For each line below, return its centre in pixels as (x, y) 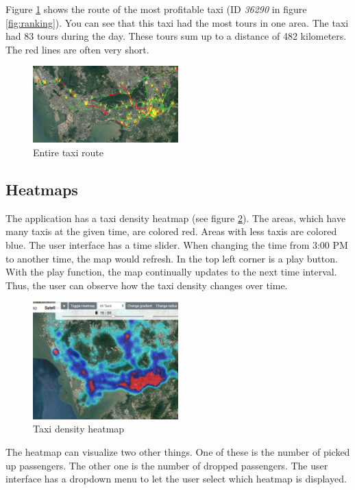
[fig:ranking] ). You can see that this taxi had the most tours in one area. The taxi (177, 22)
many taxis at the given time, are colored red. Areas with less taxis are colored (171, 231)
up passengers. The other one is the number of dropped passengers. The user (167, 465)
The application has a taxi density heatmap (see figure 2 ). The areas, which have (176, 218)
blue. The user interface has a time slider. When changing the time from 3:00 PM (177, 244)
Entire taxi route (68, 152)
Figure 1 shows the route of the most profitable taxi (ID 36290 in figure (156, 9)
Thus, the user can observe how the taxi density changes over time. (147, 285)
